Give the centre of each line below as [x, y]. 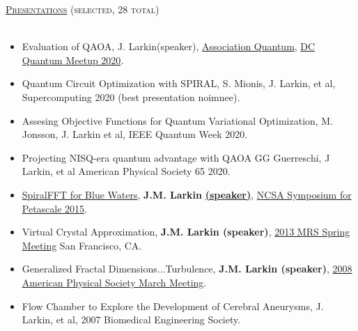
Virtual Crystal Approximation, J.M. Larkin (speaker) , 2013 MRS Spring [186, 232]
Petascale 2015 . [55, 208]
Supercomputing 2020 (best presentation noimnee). [131, 97]
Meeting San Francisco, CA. [82, 245]
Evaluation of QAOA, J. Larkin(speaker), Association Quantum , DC [169, 46]
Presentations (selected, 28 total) [83, 9]
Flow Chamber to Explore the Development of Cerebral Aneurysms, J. [173, 306]
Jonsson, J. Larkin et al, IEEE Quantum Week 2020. [135, 134]
